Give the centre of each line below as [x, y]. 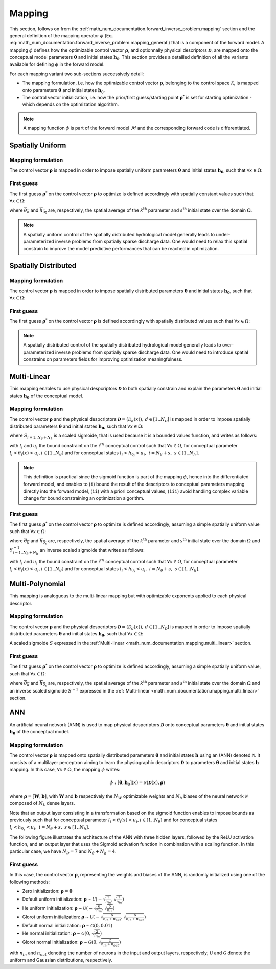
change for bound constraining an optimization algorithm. [84, 498]
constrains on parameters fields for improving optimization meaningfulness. [103, 359]
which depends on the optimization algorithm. [71, 104]
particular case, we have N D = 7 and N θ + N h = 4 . [63, 852]
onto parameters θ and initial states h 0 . [64, 91]
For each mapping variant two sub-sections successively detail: [77, 74]
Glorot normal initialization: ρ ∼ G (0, [60, 942]
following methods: [30, 882]
